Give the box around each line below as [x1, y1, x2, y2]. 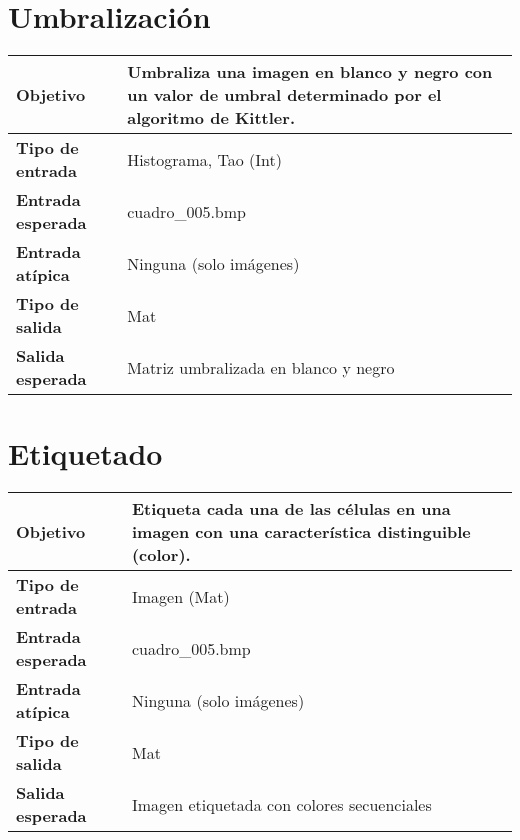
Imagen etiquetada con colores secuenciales [131, 792, 432, 816]
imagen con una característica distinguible [131, 520, 471, 544]
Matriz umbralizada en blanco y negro [127, 355, 395, 379]
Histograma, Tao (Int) [127, 147, 283, 171]
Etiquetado [8, 433, 163, 474]
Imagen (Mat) [131, 584, 230, 608]
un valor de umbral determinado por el [127, 83, 442, 107]
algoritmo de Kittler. [127, 106, 295, 130]
